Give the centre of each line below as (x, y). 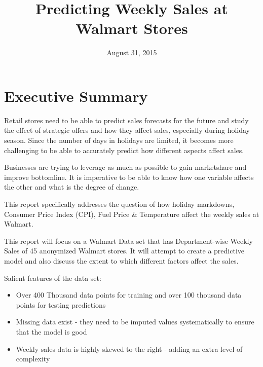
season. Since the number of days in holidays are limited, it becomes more (119, 140)
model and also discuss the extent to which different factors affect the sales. (121, 260)
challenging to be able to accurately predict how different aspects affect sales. (124, 150)
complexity (33, 359)
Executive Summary (76, 96)
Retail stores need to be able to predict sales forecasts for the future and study (126, 120)
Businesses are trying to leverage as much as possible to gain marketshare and (125, 167)
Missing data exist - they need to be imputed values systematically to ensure (135, 322)
